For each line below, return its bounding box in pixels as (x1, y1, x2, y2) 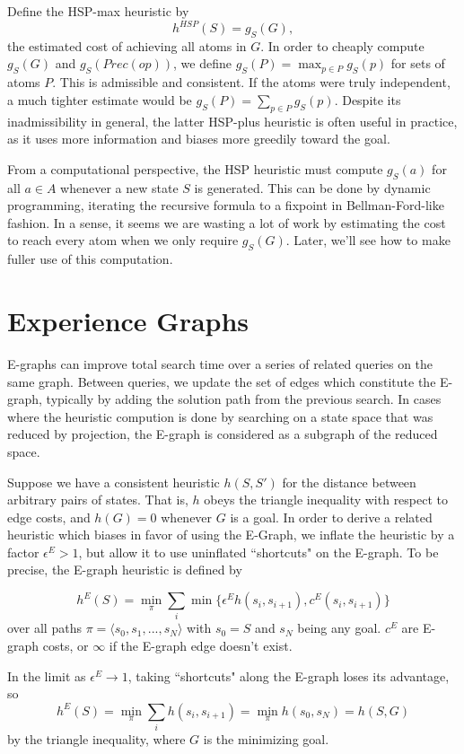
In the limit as (7, 666, 86, 685)
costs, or (42, 636, 89, 654)
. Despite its (334, 90, 401, 109)
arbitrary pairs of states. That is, (7, 490, 188, 509)
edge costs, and (7, 507, 91, 526)
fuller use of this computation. (7, 250, 173, 268)
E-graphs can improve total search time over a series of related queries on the (7, 354, 433, 373)
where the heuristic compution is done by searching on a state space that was (7, 407, 433, 425)
